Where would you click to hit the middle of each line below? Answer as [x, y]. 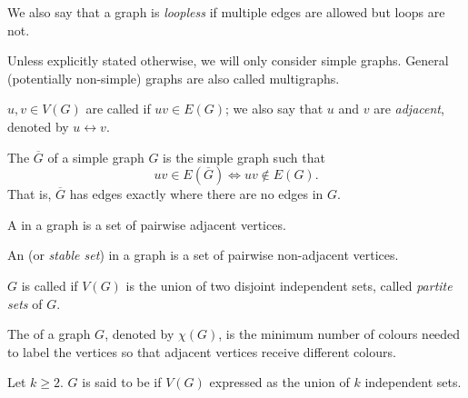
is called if [50, 285]
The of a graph [49, 334]
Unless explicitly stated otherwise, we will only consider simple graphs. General [228, 60]
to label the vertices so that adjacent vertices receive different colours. [202, 351]
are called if [118, 109]
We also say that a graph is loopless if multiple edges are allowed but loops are [226, 12]
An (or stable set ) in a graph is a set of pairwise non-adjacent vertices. [203, 255]
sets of [25, 303]
